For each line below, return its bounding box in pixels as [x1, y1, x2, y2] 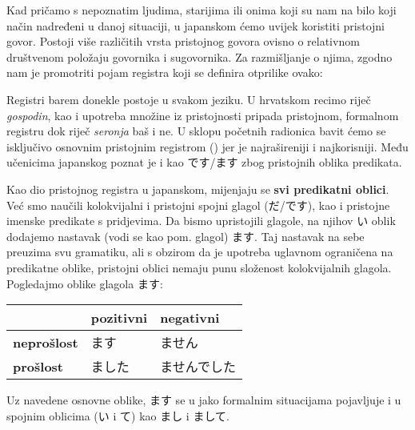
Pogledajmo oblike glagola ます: [6, 275, 163, 291]
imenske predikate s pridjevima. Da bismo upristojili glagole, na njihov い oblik [6, 212, 396, 229]
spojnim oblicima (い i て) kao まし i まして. [6, 407, 229, 424]
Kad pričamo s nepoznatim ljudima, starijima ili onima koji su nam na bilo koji [6, 2, 397, 18]
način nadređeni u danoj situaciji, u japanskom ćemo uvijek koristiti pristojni [6, 17, 385, 34]
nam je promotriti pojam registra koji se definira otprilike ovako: [6, 64, 323, 81]
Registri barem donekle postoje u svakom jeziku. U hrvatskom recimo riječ [6, 90, 371, 107]
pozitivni [90, 308, 148, 328]
